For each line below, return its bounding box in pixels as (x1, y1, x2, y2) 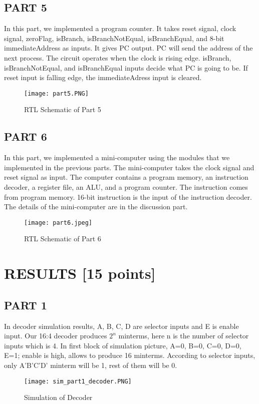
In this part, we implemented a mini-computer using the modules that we (4, 152, 230, 163)
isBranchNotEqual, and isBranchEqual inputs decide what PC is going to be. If (4, 62, 248, 73)
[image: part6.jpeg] (24, 219, 93, 226)
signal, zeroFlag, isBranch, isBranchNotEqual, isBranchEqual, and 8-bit (4, 33, 224, 43)
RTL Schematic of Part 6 (24, 233, 101, 244)
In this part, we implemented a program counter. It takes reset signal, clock (4, 23, 236, 34)
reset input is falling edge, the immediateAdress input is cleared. (4, 72, 202, 83)
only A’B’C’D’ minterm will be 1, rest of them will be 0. (4, 359, 177, 370)
